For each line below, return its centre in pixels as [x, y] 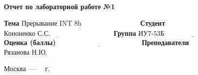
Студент [153, 22]
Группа [125, 33]
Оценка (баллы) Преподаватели [97, 42]
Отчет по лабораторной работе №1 [59, 6]
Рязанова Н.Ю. [26, 53]
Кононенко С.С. [27, 34]
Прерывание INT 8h [52, 23]
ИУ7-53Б [151, 34]
